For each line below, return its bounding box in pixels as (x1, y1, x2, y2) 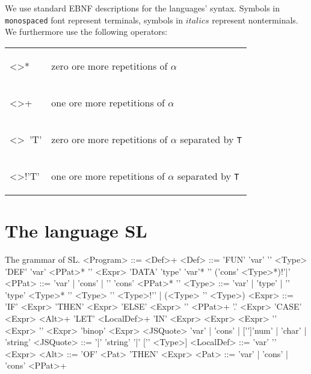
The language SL (5, 218, 147, 243)
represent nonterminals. (212, 13, 298, 26)
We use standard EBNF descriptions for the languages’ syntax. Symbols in (5, 2, 280, 14)
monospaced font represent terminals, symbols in (5, 13, 183, 26)
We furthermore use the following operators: (5, 25, 168, 38)
